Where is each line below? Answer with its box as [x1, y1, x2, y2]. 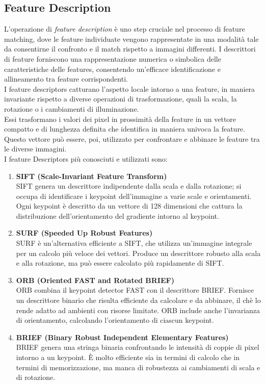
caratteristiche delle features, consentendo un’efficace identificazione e [4, 63, 221, 74]
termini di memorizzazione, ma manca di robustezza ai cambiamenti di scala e [16, 362, 260, 372]
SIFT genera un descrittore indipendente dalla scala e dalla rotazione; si [16, 181, 242, 191]
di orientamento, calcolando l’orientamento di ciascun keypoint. [16, 315, 214, 325]
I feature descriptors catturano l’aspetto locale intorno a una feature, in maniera [4, 83, 255, 94]
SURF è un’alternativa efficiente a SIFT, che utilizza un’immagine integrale [16, 238, 252, 248]
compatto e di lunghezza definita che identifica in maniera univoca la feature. [4, 123, 245, 134]
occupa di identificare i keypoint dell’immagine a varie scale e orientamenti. [16, 190, 252, 201]
